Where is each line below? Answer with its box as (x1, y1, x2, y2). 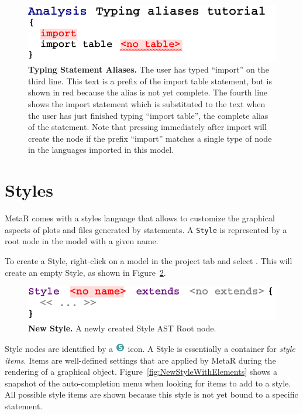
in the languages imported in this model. (28, 143, 174, 156)
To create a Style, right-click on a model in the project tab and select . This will (5, 254, 292, 266)
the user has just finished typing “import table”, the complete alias (28, 109, 268, 121)
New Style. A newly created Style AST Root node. (28, 322, 216, 334)
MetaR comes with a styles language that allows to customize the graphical (5, 212, 275, 224)
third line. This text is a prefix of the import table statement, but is (28, 74, 272, 87)
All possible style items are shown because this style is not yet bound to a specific (5, 388, 298, 401)
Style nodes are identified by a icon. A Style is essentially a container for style (5, 342, 295, 354)
